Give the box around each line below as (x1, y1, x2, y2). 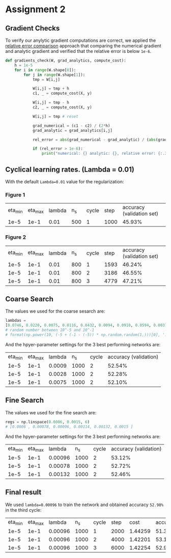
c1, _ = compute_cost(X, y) (32, 91, 93, 96)
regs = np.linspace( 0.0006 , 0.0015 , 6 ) (5, 419, 90, 425)
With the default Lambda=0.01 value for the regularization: (5, 178, 124, 184)
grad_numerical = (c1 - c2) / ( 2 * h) (32, 123, 110, 128)
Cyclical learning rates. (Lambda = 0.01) (5, 165, 135, 174)
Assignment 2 (5, 4, 66, 15)
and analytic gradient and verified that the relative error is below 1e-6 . (5, 48, 152, 54)
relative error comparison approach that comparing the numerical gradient (5, 43, 161, 49)
